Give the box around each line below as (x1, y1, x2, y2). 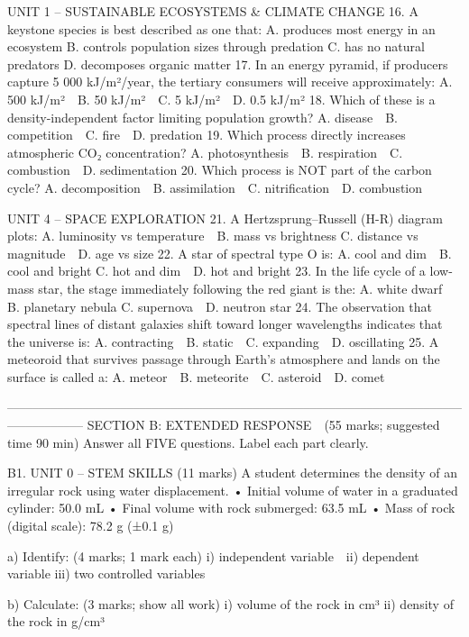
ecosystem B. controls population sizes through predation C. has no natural (7, 37, 425, 56)
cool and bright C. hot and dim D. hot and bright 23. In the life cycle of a (7, 261, 426, 280)
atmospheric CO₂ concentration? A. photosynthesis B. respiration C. (7, 142, 403, 161)
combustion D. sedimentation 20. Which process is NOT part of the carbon (7, 160, 432, 179)
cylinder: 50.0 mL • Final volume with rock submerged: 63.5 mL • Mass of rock (7, 498, 455, 517)
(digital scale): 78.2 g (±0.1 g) (7, 516, 174, 535)
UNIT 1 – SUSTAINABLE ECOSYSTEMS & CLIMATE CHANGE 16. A (7, 2, 418, 20)
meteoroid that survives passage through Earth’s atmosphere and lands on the (7, 350, 440, 369)
